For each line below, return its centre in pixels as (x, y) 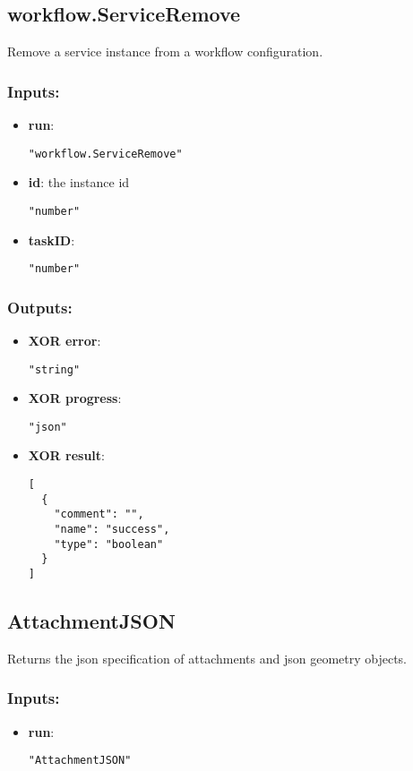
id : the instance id (79, 182)
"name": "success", (112, 530)
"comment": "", (99, 514)
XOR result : (67, 455)
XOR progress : (75, 398)
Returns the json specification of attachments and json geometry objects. (207, 658)
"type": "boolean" (109, 544)
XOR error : (65, 340)
